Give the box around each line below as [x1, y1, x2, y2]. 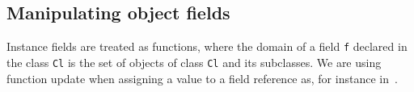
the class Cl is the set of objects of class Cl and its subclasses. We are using [6, 53, 382, 70]
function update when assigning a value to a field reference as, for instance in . [6, 69, 398, 86]
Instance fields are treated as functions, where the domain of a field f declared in [6, 38, 408, 55]
